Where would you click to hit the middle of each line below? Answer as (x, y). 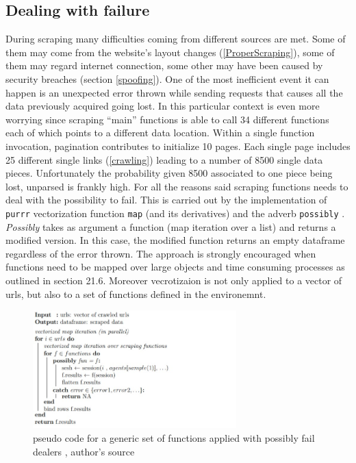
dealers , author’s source (84, 451)
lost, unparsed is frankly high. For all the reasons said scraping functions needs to (177, 186)
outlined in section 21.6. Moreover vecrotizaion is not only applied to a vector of (174, 280)
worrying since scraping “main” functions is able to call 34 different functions (167, 119)
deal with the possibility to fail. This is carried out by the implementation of (166, 200)
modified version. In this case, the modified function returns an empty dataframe (175, 240)
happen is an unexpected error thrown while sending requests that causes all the (174, 92)
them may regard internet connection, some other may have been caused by (164, 65)
